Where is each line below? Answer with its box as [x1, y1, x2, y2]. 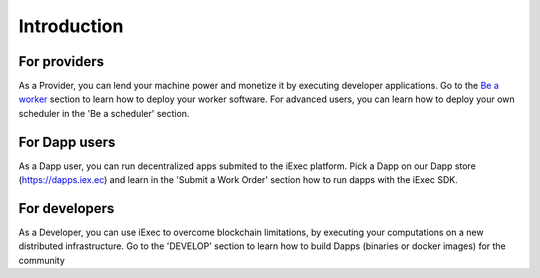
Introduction [18, 15, 124, 37]
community [18, 254, 65, 266]
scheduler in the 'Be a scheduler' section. [18, 107, 190, 119]
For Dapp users [18, 133, 116, 150]
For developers [18, 200, 115, 217]
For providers [18, 53, 105, 70]
